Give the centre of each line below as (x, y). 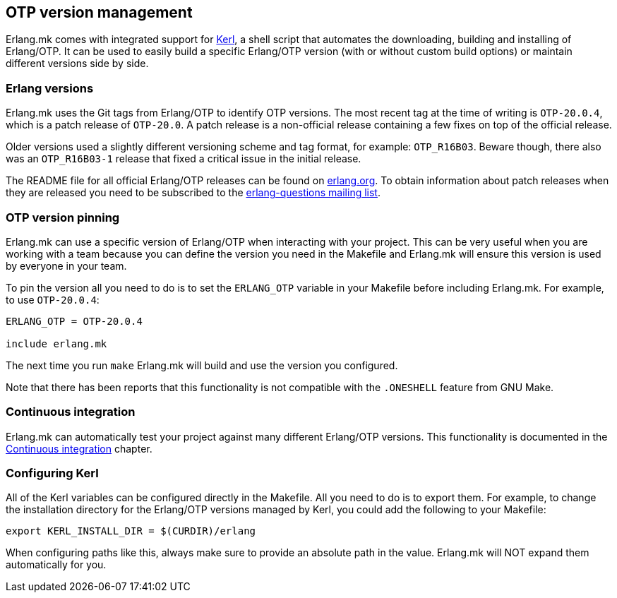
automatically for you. (56, 565)
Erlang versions (50, 88)
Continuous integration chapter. (79, 448)
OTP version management (99, 12)
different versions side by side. (77, 64)
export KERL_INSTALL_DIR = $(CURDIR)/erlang (131, 531)
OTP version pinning (63, 217)
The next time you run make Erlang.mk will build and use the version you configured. (202, 365)
